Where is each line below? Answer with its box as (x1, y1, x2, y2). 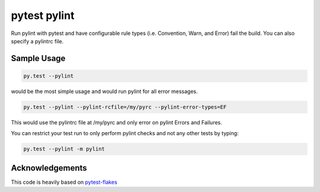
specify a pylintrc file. (11, 37, 64, 44)
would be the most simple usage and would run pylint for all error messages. (11, 88, 198, 95)
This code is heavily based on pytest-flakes (11, 178, 118, 185)
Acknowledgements (11, 163, 87, 173)
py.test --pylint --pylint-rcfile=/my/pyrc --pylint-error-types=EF (23, 104, 227, 110)
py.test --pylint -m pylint (23, 146, 105, 152)
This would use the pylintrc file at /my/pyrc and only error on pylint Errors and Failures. (11, 119, 222, 126)
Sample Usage (11, 53, 66, 63)
